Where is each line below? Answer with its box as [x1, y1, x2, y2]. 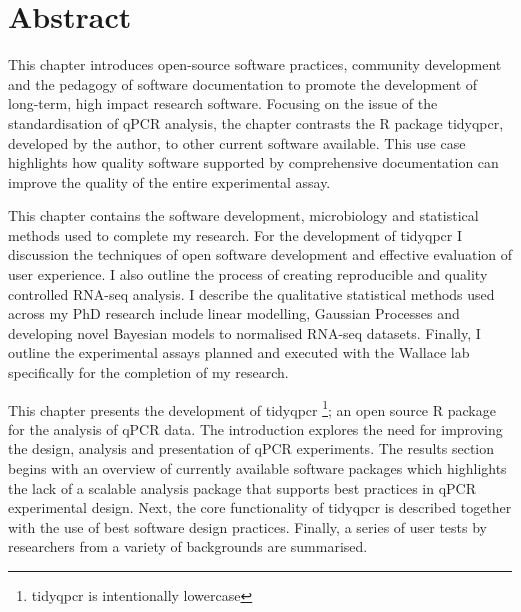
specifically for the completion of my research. [8, 362, 289, 383]
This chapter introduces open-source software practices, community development [8, 54, 502, 75]
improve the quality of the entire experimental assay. [8, 171, 331, 192]
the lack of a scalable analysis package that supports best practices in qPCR [8, 477, 477, 498]
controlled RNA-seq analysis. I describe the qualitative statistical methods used [8, 283, 495, 304]
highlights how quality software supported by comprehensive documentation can [8, 152, 499, 173]
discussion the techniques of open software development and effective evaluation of [8, 244, 512, 265]
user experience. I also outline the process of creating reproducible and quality [8, 264, 488, 285]
